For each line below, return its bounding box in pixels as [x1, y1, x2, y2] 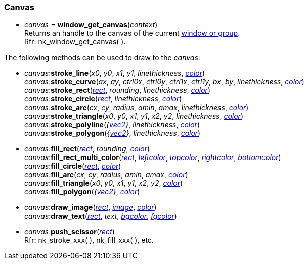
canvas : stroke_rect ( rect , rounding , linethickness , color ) [24, 86, 210, 95]
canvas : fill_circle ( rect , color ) [24, 162, 121, 171]
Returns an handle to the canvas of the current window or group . [24, 29, 240, 38]
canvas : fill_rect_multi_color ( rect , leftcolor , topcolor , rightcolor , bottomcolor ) [24, 153, 281, 162]
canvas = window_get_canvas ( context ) [24, 20, 158, 29]
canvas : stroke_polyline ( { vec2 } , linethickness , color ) [24, 120, 200, 129]
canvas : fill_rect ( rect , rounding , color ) [24, 144, 150, 153]
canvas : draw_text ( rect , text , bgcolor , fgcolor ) [24, 212, 177, 221]
